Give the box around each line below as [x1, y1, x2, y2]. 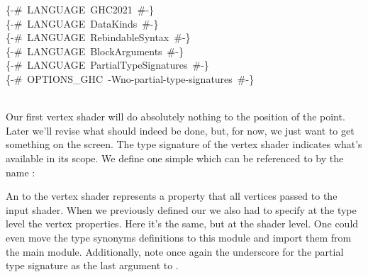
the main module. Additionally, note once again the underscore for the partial [6, 244, 344, 259]
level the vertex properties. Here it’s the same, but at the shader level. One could [6, 216, 359, 231]
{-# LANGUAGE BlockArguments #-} [6, 43, 184, 58]
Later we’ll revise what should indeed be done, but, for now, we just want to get [6, 123, 355, 137]
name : [6, 164, 35, 179]
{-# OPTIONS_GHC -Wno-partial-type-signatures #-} [6, 71, 255, 86]
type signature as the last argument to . [6, 258, 179, 273]
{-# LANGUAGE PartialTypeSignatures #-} [6, 57, 209, 72]
